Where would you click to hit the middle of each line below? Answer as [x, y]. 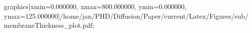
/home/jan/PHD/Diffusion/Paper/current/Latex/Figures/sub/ [154, 16]
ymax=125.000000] [32, 16]
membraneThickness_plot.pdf [48, 25]
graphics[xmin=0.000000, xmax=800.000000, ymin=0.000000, [95, 6]
